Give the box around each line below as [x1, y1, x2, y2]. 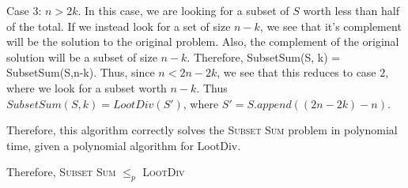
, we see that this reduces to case [217, 64, 376, 81]
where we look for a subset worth [6, 79, 167, 96]
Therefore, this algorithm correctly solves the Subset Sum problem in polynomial [6, 122, 398, 138]
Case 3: [6, 2, 42, 18]
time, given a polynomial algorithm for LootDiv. [6, 137, 241, 153]
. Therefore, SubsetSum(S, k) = [187, 48, 341, 65]
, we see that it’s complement [259, 17, 402, 34]
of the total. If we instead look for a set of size [6, 17, 231, 34]
